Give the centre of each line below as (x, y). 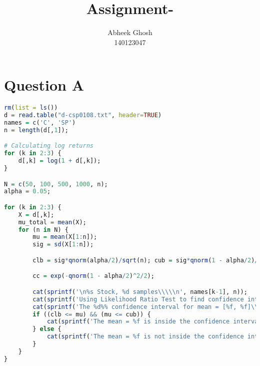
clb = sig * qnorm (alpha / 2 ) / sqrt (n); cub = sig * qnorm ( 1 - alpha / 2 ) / (145, 260)
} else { (47, 329)
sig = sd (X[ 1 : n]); (63, 245)
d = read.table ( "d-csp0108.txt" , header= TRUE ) (83, 115)
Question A (44, 85)
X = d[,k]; (36, 215)
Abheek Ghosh (130, 32)
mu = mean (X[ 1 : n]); (65, 237)
